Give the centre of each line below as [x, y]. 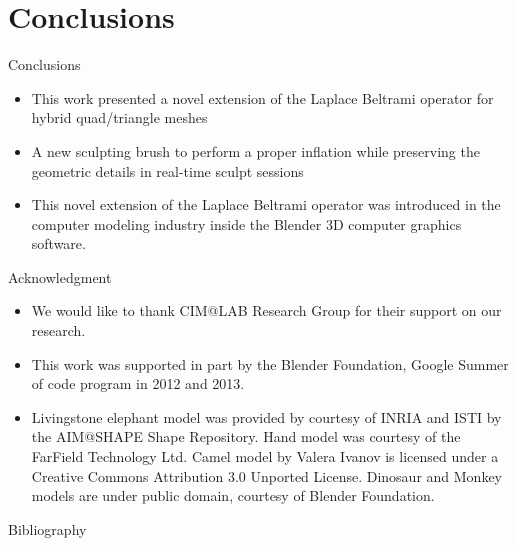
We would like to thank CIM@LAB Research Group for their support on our [266, 310]
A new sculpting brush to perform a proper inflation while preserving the [255, 150]
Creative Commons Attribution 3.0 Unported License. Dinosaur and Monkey [266, 475]
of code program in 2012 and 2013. [138, 383]
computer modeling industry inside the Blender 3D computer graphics [246, 223]
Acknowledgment [60, 276]
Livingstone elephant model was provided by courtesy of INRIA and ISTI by [266, 416]
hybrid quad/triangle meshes [119, 117]
